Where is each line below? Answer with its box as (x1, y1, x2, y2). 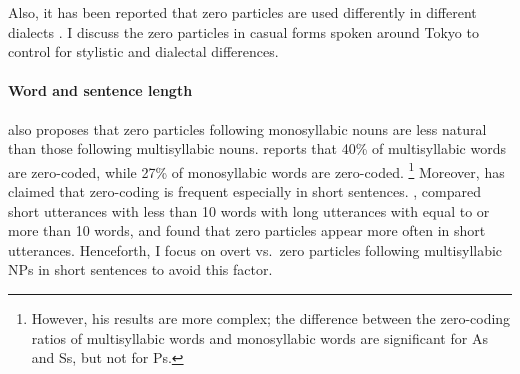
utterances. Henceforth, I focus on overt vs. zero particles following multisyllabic (8, 239, 503, 260)
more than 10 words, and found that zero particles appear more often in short (8, 220, 486, 241)
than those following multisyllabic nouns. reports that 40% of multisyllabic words (8, 138, 507, 159)
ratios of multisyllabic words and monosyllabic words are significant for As (31, 327, 488, 348)
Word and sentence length (8, 80, 193, 101)
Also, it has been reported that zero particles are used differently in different (8, 2, 477, 22)
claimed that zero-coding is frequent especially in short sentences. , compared (8, 181, 482, 202)
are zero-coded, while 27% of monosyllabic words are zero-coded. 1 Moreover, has (8, 158, 505, 182)
